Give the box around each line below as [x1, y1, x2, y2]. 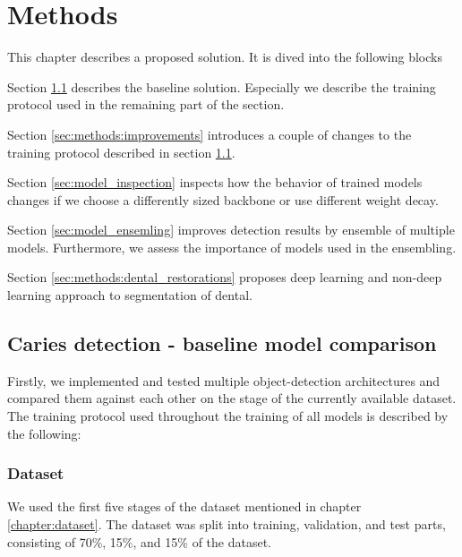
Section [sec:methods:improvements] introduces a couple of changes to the [7, 124, 412, 143]
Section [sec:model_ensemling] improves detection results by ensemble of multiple [7, 220, 455, 239]
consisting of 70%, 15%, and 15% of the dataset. [7, 532, 271, 551]
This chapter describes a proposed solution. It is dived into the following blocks [7, 47, 442, 66]
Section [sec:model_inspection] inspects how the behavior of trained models [7, 173, 423, 192]
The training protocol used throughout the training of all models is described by [7, 407, 449, 425]
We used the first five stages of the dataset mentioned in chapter [7, 497, 362, 516]
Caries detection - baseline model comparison [7, 330, 437, 357]
